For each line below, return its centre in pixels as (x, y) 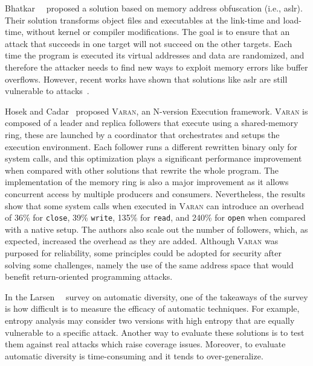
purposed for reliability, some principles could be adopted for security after (143, 252)
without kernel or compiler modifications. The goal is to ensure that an (158, 32)
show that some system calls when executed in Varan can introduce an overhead (154, 205)
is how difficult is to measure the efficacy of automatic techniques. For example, (152, 308)
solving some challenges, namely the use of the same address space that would (149, 264)
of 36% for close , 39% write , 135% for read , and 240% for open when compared (155, 217)
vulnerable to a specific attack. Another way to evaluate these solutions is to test (155, 332)
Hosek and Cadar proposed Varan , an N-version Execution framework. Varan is (156, 111)
